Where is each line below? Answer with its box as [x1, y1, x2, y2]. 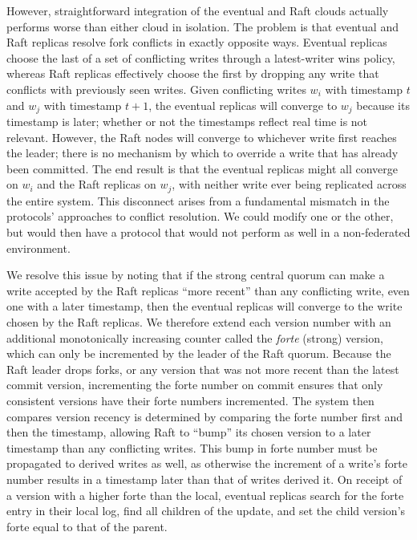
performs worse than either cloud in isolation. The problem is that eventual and [6, 18, 399, 35]
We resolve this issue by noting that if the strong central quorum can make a [6, 266, 385, 283]
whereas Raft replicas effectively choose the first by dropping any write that [6, 65, 379, 82]
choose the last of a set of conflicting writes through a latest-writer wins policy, [6, 49, 395, 66]
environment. [6, 239, 71, 256]
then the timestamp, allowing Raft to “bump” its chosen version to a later [6, 424, 371, 441]
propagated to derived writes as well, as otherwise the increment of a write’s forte [6, 455, 407, 472]
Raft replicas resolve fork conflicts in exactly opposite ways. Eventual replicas [6, 34, 387, 51]
